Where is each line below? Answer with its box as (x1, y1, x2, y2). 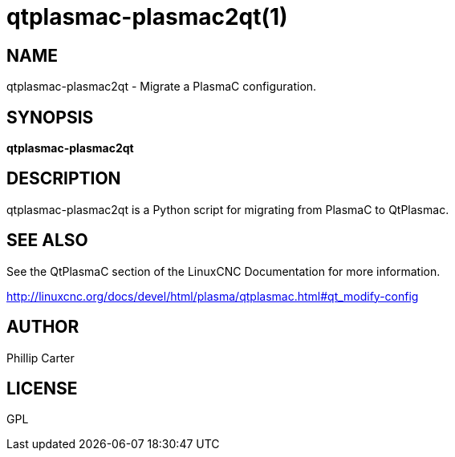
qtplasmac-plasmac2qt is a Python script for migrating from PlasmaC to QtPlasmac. (6, 202, 449, 216)
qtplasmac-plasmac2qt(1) (6, 3, 288, 30)
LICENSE (6, 378, 78, 398)
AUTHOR (6, 317, 79, 338)
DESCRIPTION (6, 168, 121, 189)
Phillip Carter (6, 350, 75, 365)
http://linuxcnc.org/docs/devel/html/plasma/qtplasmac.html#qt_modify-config (6, 289, 419, 303)
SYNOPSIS (6, 107, 94, 127)
